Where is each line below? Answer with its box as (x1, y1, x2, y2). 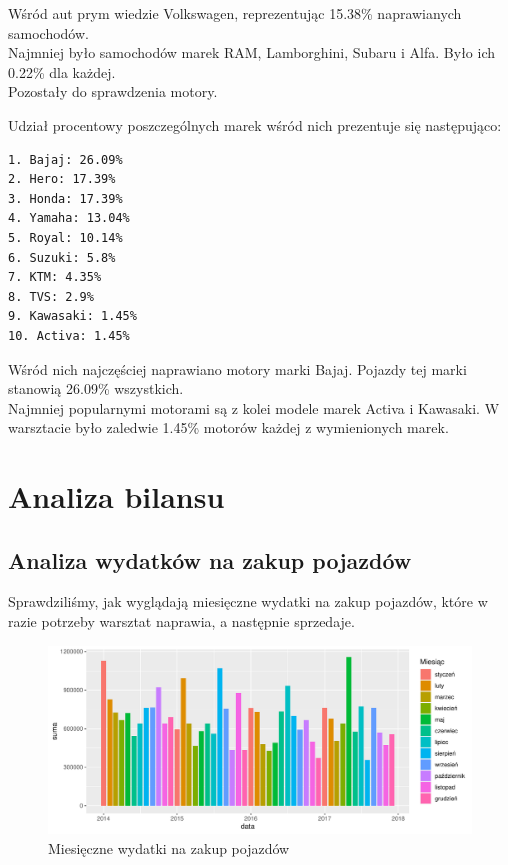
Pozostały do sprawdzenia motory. (8, 81, 218, 102)
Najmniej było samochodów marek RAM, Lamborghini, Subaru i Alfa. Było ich (8, 42, 496, 63)
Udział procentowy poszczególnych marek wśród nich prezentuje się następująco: (8, 114, 502, 135)
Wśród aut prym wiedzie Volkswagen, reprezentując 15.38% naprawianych (8, 3, 462, 23)
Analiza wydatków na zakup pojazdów (8, 544, 412, 575)
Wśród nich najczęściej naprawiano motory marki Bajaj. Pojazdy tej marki (8, 358, 467, 379)
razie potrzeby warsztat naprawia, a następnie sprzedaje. (8, 611, 355, 632)
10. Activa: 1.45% (8, 328, 130, 343)
